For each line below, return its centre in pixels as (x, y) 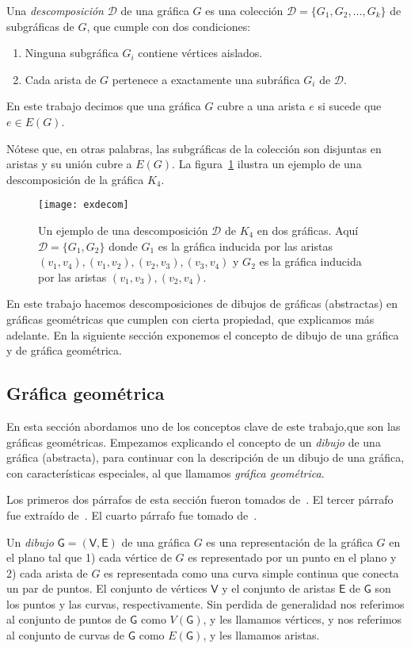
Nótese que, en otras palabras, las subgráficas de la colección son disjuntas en (194, 148)
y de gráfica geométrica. (64, 350)
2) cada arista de (47, 572)
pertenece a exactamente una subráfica (206, 79)
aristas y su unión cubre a (69, 164)
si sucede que (350, 106)
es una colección (244, 10)
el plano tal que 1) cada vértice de (89, 557)
